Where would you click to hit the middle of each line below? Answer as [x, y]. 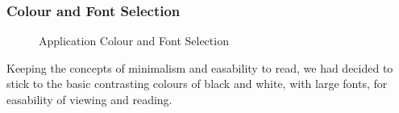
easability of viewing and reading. [89, 99]
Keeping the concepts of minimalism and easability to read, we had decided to [200, 67]
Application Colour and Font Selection [134, 41]
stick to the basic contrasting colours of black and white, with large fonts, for [197, 84]
